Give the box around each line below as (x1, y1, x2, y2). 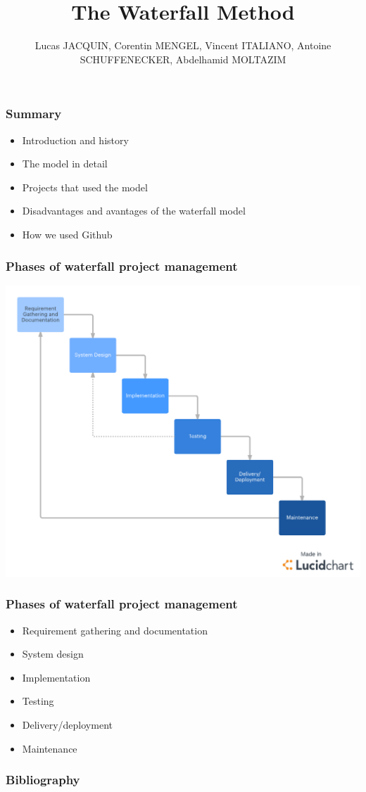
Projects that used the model (22, 179, 148, 194)
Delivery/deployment (22, 717, 113, 732)
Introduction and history (22, 132, 129, 147)
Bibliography (6, 771, 80, 788)
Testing (22, 694, 54, 708)
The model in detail (22, 156, 108, 171)
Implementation (22, 670, 91, 684)
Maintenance (22, 741, 77, 755)
